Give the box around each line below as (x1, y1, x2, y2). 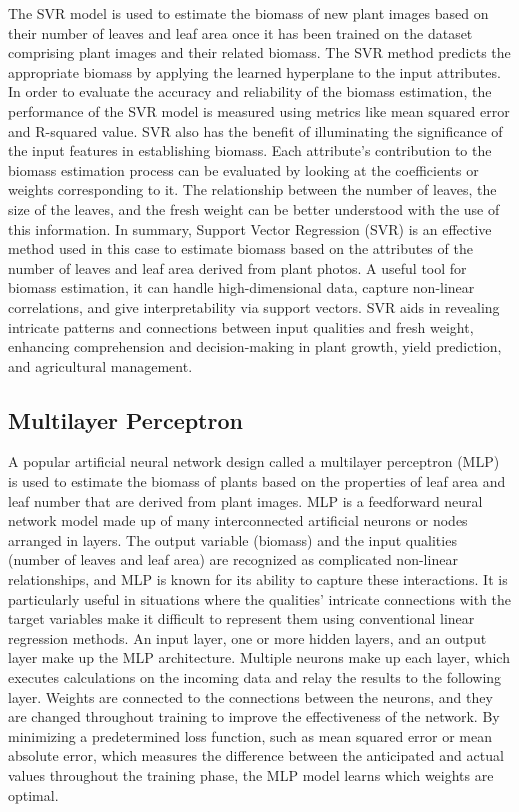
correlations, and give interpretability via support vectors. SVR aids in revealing (8, 296, 500, 317)
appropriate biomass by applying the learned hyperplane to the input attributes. (8, 61, 501, 82)
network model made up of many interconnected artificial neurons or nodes (8, 510, 468, 531)
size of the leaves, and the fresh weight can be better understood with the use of (8, 198, 500, 219)
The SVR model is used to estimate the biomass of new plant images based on (8, 3, 489, 23)
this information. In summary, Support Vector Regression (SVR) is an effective (8, 218, 492, 239)
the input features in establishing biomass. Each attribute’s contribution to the (8, 140, 492, 161)
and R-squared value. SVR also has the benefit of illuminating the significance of (8, 120, 503, 141)
